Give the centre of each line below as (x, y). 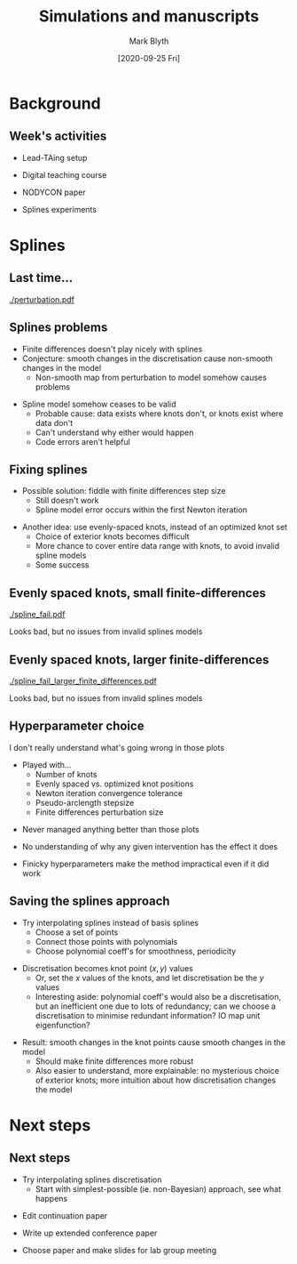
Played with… (47, 765)
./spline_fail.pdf (37, 615)
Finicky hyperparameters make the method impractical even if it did (145, 864)
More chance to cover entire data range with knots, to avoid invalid (157, 546)
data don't (54, 423)
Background (55, 103)
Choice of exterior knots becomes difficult (112, 536)
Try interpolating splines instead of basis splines (110, 922)
